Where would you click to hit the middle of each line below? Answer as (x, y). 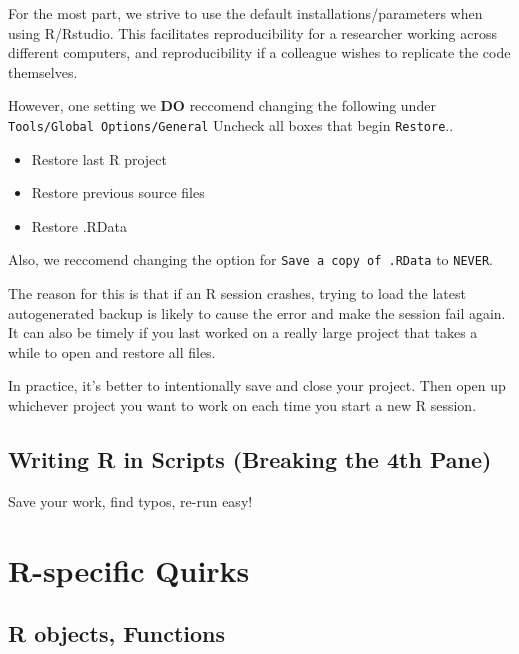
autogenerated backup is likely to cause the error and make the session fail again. (257, 312)
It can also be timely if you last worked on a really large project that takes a (243, 332)
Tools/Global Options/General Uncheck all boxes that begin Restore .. (231, 124)
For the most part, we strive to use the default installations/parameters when (245, 13)
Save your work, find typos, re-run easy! (130, 500)
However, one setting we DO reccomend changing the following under (222, 105)
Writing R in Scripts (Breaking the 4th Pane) (250, 459)
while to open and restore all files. (112, 351)
